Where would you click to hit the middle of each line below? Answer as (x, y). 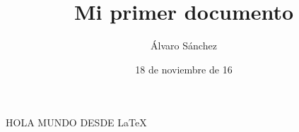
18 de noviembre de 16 (184, 69)
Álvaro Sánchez (184, 46)
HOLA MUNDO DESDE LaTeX (76, 122)
